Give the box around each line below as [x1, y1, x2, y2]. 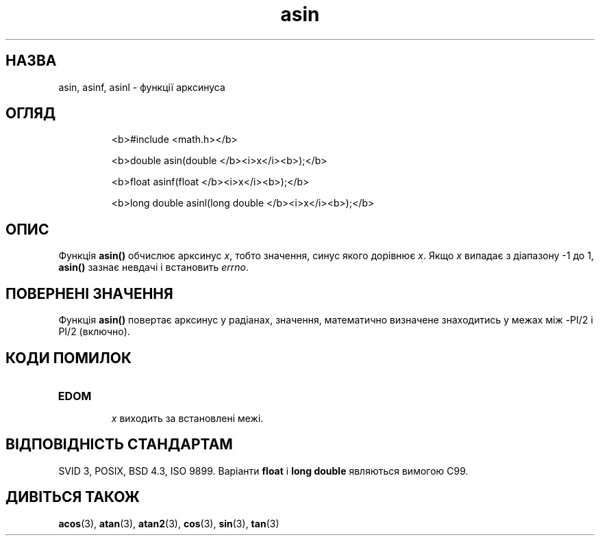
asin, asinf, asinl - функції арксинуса [58, 81, 225, 93]
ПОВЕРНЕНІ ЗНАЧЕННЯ [5, 285, 173, 302]
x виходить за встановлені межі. [111, 412, 264, 424]
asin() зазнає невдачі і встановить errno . [58, 261, 249, 274]
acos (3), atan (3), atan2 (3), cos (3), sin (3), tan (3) [58, 517, 279, 529]
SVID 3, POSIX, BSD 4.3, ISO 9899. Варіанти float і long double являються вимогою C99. [58, 464, 468, 477]
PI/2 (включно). [58, 326, 130, 338]
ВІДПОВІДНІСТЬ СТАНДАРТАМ [5, 436, 233, 453]
